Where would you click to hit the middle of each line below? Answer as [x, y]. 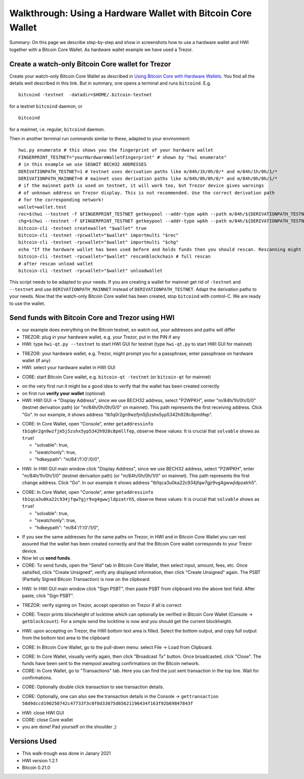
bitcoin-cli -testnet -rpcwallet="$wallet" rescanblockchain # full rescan [115, 257]
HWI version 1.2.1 [40, 760]
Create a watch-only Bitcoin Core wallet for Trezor [90, 64]
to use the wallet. [27, 303]
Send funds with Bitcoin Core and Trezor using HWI [92, 318]
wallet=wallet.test [43, 207]
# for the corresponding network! [61, 200]
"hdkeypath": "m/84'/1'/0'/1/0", [67, 527]
